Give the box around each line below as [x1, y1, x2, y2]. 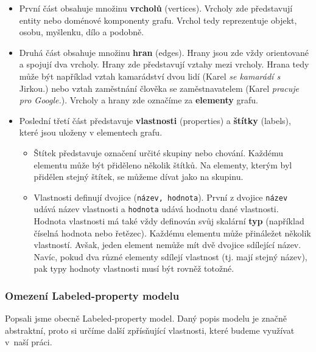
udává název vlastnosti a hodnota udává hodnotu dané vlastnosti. [33, 202, 279, 215]
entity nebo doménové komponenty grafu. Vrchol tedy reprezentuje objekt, [19, 13, 297, 26]
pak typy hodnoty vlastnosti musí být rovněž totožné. [33, 262, 234, 275]
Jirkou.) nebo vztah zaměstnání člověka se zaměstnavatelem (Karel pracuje [19, 81, 300, 94]
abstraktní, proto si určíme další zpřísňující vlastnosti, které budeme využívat [5, 323, 295, 336]
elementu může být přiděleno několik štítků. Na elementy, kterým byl [33, 158, 292, 171]
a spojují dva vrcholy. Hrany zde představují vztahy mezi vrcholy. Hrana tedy [19, 58, 309, 71]
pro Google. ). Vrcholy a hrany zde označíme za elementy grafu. [19, 94, 258, 106]
